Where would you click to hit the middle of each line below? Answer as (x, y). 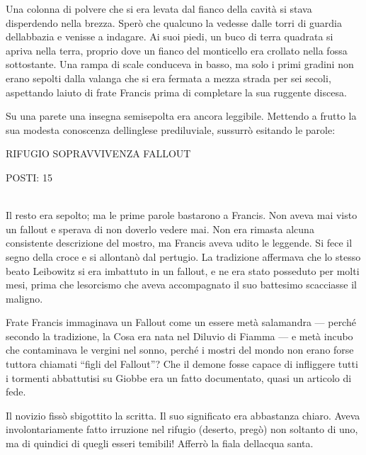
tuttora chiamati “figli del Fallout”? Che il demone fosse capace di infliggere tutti (182, 364)
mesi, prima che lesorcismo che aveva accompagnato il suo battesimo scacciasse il (182, 285)
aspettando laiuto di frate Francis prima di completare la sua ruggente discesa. (176, 92)
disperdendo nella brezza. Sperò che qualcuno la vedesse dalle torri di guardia (174, 22)
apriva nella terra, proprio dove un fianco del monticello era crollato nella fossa (177, 50)
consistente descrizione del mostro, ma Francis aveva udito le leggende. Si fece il (179, 243)
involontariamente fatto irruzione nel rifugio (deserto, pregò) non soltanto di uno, (182, 429)
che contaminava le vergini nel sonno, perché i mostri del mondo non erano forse (180, 350)
